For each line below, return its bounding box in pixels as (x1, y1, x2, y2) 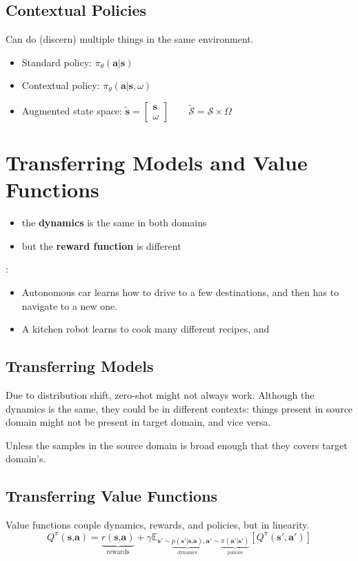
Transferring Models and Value (6, 148, 308, 177)
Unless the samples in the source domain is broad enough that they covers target (6, 437, 348, 452)
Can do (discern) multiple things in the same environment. (6, 32, 254, 46)
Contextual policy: (21, 78, 100, 92)
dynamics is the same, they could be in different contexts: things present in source (6, 401, 353, 415)
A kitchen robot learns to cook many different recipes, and (21, 322, 270, 336)
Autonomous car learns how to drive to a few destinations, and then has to (21, 285, 339, 299)
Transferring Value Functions (6, 485, 218, 506)
